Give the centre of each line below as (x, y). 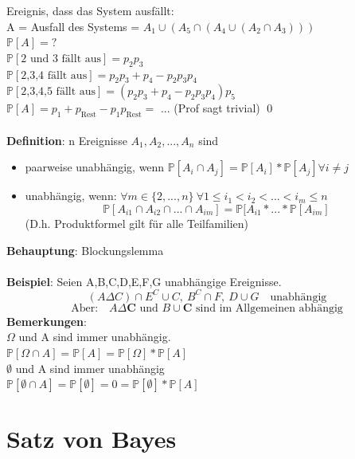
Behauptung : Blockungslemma (85, 250)
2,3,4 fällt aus (54, 75)
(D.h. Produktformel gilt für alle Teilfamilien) (137, 223)
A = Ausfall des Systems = (73, 26)
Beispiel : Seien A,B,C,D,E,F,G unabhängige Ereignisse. (144, 281)
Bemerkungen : (47, 321)
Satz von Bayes (92, 439)
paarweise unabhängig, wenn (95, 167)
